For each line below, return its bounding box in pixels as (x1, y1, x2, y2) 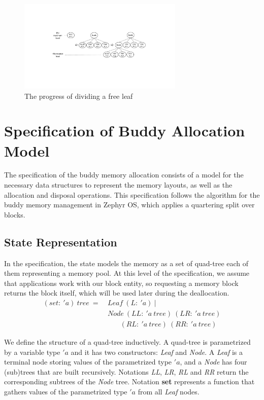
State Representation (4, 234, 117, 249)
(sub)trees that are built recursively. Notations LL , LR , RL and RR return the (4, 366, 249, 377)
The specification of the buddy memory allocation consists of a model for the (4, 169, 244, 180)
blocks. (4, 209, 25, 220)
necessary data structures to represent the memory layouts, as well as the (4, 179, 233, 190)
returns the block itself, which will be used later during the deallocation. (4, 287, 229, 298)
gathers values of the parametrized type (4, 386, 127, 397)
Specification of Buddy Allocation (4, 120, 245, 141)
